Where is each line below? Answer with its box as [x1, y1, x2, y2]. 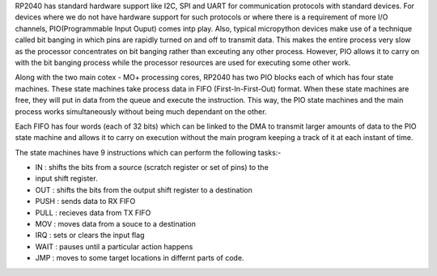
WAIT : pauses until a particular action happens [35, 241, 193, 251]
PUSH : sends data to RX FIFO [35, 197, 136, 206]
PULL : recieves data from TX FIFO [35, 207, 151, 218]
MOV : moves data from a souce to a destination [35, 219, 197, 229]
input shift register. [35, 174, 98, 184]
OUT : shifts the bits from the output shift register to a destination [35, 185, 252, 194]
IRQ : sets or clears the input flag [35, 231, 145, 240]
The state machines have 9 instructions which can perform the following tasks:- [15, 147, 282, 157]
